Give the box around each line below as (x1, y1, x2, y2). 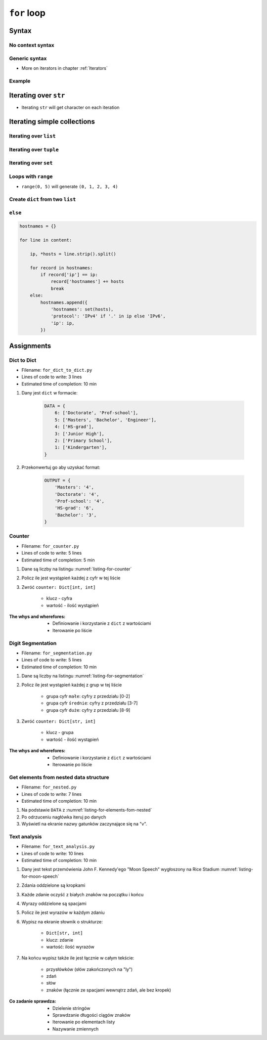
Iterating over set (9, 160, 53, 167)
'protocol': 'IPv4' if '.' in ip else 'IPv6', (50, 313, 166, 319)
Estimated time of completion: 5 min (21, 557, 95, 563)
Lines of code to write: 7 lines (21, 791, 82, 797)
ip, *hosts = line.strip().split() (30, 251, 116, 257)
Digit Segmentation (9, 640, 57, 647)
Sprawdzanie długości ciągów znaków (52, 1012, 131, 1018)
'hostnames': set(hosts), (50, 306, 114, 312)
